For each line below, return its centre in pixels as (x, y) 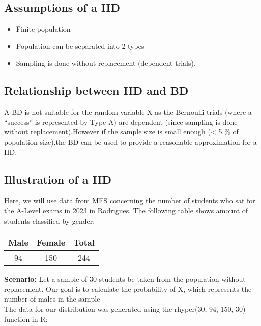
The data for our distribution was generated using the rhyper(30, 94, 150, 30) (125, 308)
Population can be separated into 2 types (80, 46)
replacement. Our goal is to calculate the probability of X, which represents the (128, 289)
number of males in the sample (52, 299)
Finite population (43, 29)
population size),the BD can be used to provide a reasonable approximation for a (130, 141)
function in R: (26, 319)
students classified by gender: (50, 220)
